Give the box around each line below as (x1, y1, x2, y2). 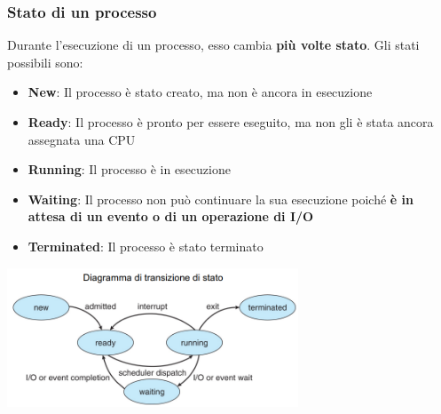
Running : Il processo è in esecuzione (28, 160, 231, 179)
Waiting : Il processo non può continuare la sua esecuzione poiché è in (28, 189, 413, 208)
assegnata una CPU (28, 130, 136, 148)
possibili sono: (7, 52, 83, 71)
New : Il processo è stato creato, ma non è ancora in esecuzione (28, 83, 373, 101)
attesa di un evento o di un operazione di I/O (28, 207, 314, 226)
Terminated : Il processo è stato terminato (28, 236, 264, 255)
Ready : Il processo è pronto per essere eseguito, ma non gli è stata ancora (28, 113, 434, 131)
